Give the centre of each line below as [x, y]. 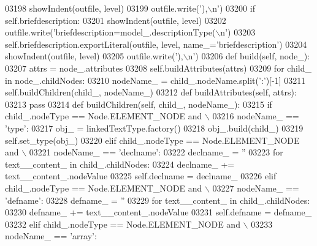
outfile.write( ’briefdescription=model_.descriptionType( [110, 32]
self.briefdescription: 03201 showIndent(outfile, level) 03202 [116, 20]
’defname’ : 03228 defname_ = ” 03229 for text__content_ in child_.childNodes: [158, 200]
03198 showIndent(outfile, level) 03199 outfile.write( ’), [106, 8]
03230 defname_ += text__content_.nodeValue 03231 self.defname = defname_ [158, 212]
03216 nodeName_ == [256, 116]
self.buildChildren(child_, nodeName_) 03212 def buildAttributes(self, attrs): [151, 92]
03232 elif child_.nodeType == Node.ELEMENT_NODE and [123, 224]
